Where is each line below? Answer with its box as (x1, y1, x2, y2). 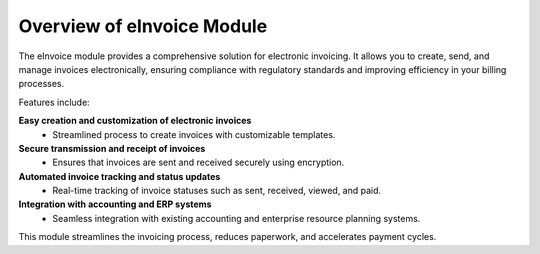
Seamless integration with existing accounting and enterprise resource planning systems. (52, 212, 421, 224)
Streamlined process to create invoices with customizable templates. (52, 128, 336, 140)
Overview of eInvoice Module (18, 15, 268, 37)
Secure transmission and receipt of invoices (18, 142, 206, 154)
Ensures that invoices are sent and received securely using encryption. (52, 156, 345, 169)
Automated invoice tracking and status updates (18, 170, 221, 182)
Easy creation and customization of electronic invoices (18, 115, 252, 127)
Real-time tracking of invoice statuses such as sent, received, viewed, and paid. (52, 185, 382, 197)
